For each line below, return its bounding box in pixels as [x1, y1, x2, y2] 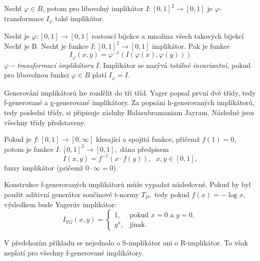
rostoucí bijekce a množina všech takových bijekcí [91, 31, 244, 41]
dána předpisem [120, 143, 169, 154]
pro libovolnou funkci [4, 69, 69, 80]
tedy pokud [154, 189, 190, 200]
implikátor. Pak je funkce [152, 40, 230, 51]
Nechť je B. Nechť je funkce [4, 40, 89, 51]
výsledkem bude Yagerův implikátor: [4, 199, 117, 209]
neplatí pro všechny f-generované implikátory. [4, 247, 144, 257]
